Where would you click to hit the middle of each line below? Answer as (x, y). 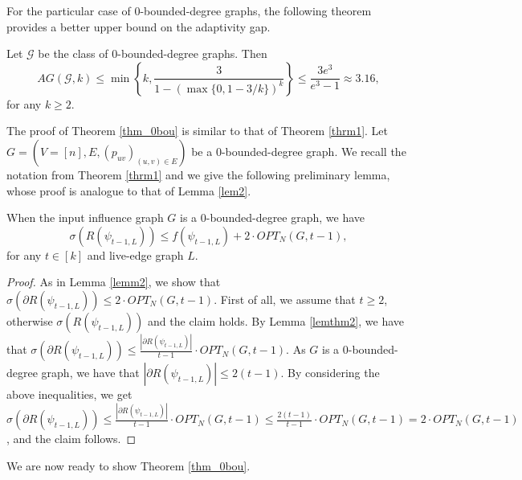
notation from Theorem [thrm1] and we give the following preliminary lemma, (198, 174)
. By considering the (330, 373)
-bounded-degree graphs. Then (192, 53)
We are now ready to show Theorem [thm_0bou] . (128, 465)
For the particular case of (69, 10)
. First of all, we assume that (285, 299)
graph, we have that (90, 373)
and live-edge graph (135, 254)
